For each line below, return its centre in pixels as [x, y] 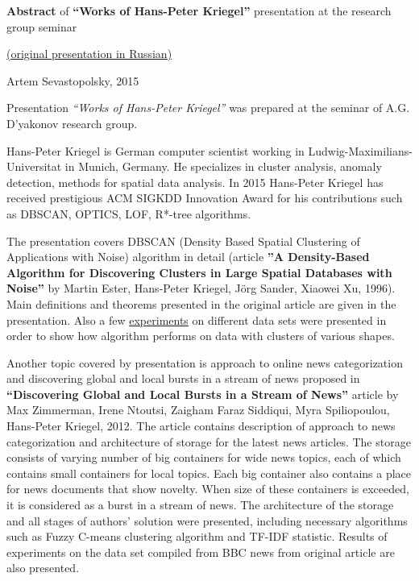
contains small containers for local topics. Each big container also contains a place [209, 473]
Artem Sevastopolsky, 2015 [73, 80]
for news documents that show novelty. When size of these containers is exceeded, [208, 489]
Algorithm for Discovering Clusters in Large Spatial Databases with [199, 272]
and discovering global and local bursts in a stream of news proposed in [183, 378]
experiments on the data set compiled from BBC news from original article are [201, 552]
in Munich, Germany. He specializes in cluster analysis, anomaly [223, 166]
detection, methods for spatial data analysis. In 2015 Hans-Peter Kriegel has [195, 182]
